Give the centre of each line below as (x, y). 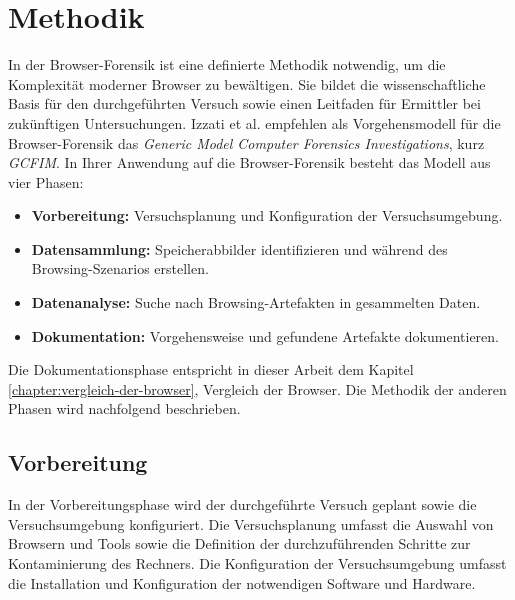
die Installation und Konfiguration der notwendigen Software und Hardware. (242, 582)
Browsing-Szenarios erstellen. (120, 268)
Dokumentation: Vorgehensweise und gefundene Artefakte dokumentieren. (265, 335)
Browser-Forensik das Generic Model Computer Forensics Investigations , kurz (246, 142)
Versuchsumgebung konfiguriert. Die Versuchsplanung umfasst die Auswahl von (251, 523)
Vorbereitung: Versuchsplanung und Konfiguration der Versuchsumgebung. (267, 215)
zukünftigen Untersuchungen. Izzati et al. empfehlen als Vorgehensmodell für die (254, 122)
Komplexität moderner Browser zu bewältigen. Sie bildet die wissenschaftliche (247, 83)
